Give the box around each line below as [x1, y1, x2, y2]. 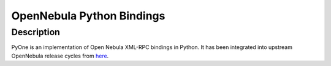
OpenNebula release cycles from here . [11, 52, 109, 59]
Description [11, 27, 61, 38]
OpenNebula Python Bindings [11, 9, 165, 22]
